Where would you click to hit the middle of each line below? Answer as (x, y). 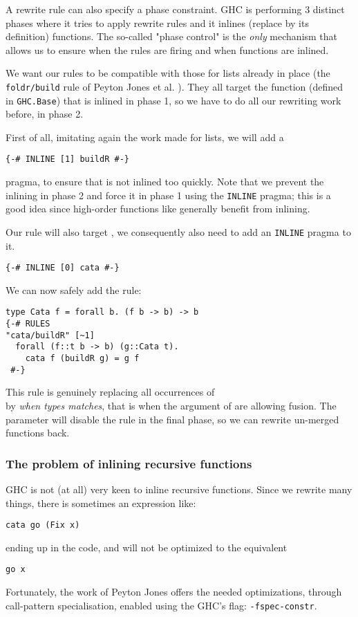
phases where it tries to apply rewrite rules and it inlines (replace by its (157, 22)
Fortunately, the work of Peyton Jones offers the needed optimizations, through (174, 592)
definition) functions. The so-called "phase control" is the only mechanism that (172, 36)
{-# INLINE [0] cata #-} (63, 268)
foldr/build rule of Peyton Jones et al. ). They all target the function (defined (175, 86)
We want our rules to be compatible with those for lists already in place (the (168, 73)
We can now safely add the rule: (74, 289)
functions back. (38, 433)
